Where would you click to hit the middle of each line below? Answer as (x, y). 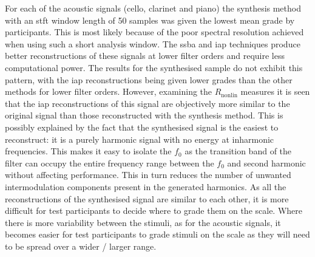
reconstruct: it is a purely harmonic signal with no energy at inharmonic (140, 139)
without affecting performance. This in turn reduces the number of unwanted (148, 175)
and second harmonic (266, 163)
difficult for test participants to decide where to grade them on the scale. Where (154, 211)
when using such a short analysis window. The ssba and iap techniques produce (153, 43)
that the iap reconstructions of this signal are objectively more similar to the (147, 103)
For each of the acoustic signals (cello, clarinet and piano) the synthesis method (153, 8)
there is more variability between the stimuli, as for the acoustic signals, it (143, 222)
